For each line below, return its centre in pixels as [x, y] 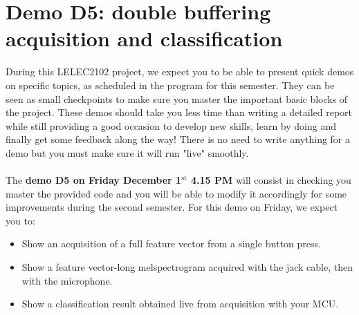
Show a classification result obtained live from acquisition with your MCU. [180, 304]
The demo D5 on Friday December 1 [94, 180]
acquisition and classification [144, 38]
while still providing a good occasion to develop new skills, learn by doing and [171, 125]
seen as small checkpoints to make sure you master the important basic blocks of [177, 98]
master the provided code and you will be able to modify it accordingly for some [176, 193]
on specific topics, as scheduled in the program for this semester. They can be [170, 85]
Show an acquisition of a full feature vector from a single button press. [171, 244]
